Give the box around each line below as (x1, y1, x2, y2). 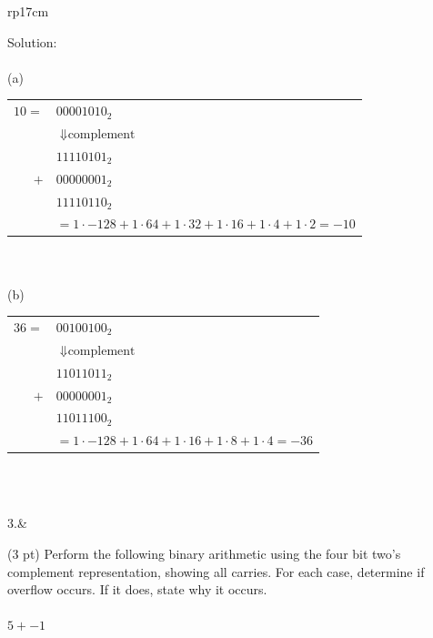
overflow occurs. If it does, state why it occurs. (7, 580, 267, 599)
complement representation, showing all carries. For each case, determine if (7, 562, 425, 581)
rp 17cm (7, 2, 49, 20)
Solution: (7, 32, 57, 51)
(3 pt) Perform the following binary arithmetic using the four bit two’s (7, 544, 401, 563)
